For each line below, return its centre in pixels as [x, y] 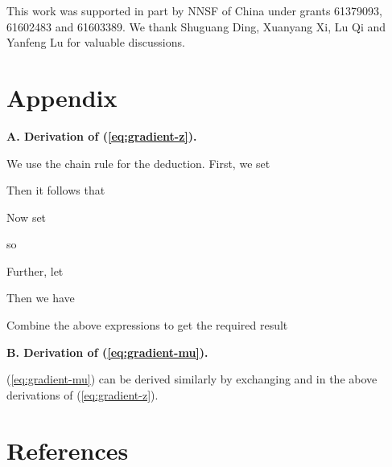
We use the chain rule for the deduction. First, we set [138, 163]
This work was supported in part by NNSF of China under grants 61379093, [195, 10]
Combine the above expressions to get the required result [147, 325]
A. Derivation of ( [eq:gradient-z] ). [102, 135]
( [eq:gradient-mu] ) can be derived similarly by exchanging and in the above [192, 379]
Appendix [62, 97]
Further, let [35, 270]
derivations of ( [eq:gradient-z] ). [83, 394]
